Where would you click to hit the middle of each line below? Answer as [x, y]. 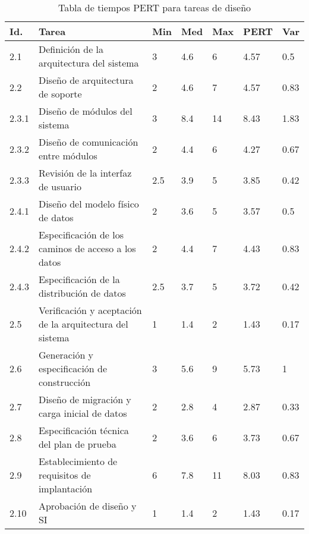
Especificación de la [79, 279]
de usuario [60, 186]
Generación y [66, 355]
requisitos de [64, 475]
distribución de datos [82, 293]
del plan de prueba [77, 444]
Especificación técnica [83, 430]
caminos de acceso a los [87, 248]
